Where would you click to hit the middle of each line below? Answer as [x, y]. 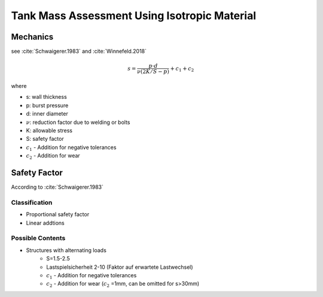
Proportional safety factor [58, 214]
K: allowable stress [49, 131]
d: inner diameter [47, 114]
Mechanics [32, 37]
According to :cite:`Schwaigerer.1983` [57, 187]
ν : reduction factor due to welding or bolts [78, 122]
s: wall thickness [46, 97]
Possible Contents [38, 238]
